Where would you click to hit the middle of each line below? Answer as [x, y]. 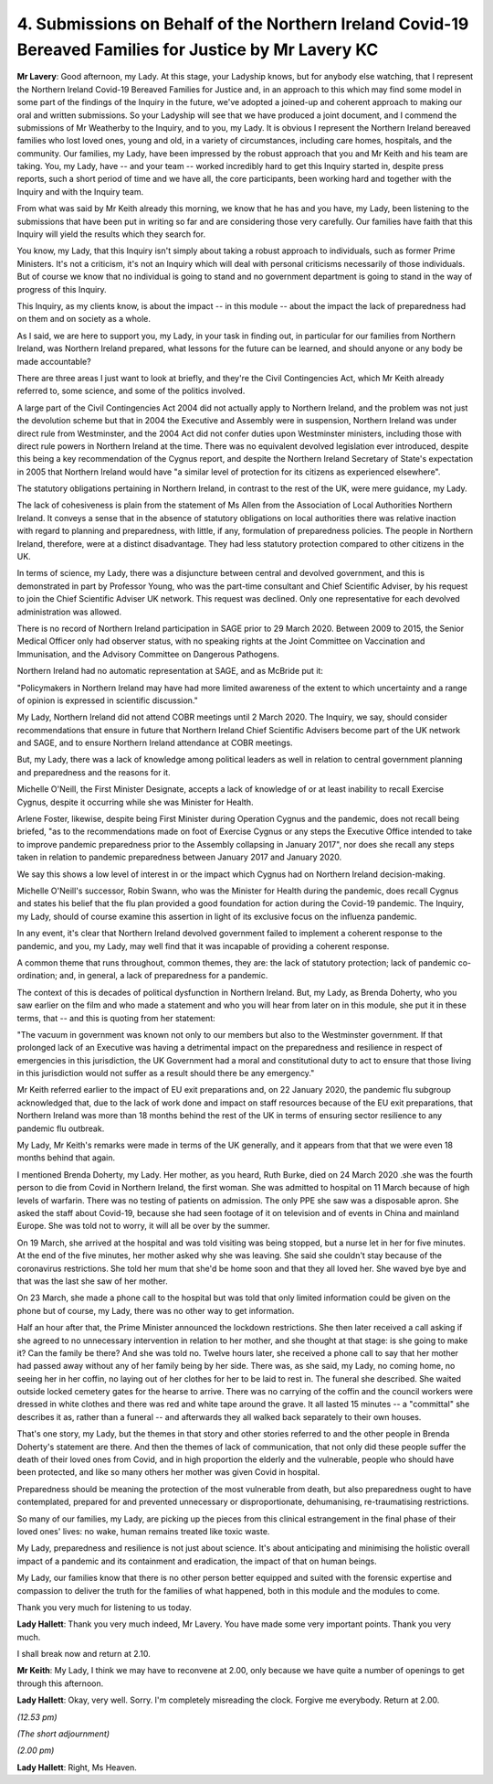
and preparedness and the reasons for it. [94, 772]
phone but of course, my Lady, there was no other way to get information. [156, 1310]
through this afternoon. [60, 1683]
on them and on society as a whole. [84, 319]
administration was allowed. [69, 612]
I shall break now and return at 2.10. [84, 1654]
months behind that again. [66, 1158]
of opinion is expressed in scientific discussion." [107, 700]
